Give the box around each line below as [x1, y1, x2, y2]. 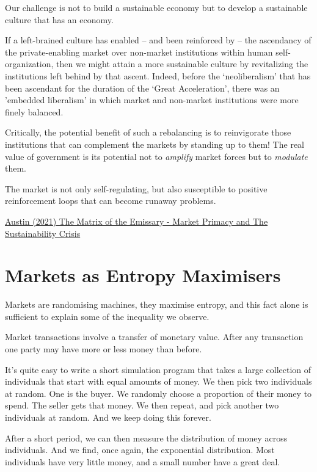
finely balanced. [5, 105, 64, 118]
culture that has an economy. [5, 13, 114, 26]
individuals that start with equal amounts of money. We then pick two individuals [5, 375, 312, 388]
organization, [5, 57, 54, 70]
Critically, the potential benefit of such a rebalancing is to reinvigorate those [5, 126, 291, 139]
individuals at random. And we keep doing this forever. [5, 410, 211, 423]
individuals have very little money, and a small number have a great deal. [5, 455, 280, 468]
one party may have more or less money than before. [5, 343, 202, 355]
